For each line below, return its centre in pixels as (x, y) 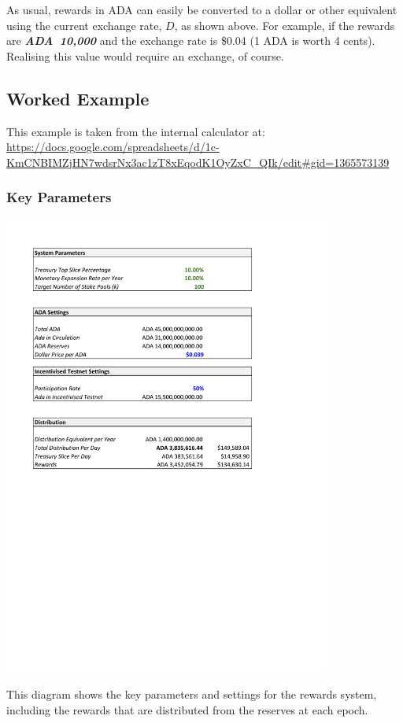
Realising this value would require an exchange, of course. (145, 55)
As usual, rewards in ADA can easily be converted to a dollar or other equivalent (202, 9)
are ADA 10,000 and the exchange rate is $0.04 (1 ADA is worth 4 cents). (191, 41)
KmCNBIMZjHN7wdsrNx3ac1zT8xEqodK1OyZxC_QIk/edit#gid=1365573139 (198, 162)
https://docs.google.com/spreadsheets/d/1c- (113, 147)
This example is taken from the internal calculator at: (136, 131)
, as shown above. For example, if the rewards (285, 25)
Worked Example (78, 98)
